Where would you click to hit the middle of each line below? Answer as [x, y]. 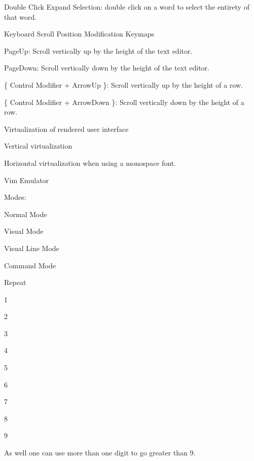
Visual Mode [24, 231]
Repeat [15, 282]
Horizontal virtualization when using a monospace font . [90, 163]
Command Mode [30, 265]
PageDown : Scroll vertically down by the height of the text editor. [107, 68]
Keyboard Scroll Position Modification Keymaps [79, 34]
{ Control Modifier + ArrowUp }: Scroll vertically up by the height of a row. [123, 84]
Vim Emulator [27, 180]
